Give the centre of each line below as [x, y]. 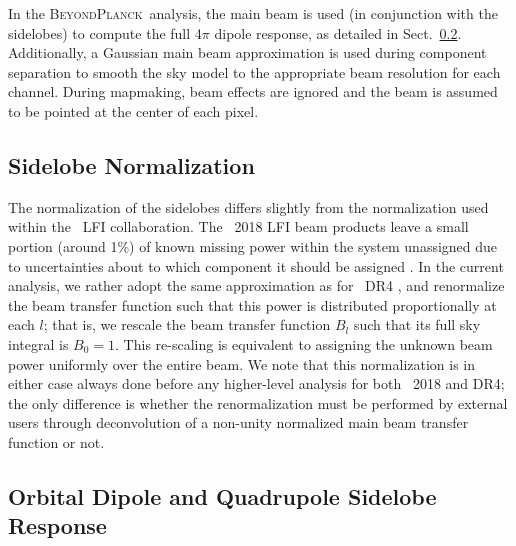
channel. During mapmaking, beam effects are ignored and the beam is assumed [253, 91]
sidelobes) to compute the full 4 [105, 32]
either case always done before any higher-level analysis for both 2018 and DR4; [256, 383]
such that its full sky [417, 324]
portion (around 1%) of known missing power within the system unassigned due [253, 245]
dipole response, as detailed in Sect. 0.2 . [338, 32]
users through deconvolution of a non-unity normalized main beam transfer [238, 422]
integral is [38, 343]
